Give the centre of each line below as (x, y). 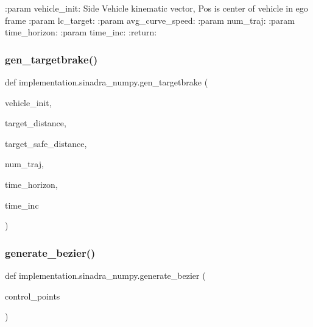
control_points (33, 296)
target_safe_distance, (46, 143)
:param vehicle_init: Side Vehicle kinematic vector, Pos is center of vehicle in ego (156, 8)
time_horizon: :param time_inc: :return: (81, 32)
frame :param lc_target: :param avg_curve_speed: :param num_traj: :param (150, 20)
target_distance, (36, 123)
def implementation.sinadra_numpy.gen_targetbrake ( (107, 82)
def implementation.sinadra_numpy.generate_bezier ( (105, 275)
